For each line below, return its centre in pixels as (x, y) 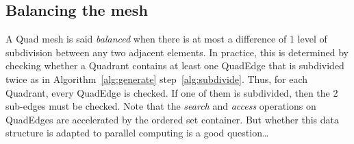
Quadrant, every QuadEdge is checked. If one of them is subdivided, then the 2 (172, 92)
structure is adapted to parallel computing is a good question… (137, 133)
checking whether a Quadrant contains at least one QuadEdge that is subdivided (175, 65)
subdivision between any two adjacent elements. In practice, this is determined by (177, 52)
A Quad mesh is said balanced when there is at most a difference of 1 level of (166, 39)
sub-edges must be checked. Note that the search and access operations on (161, 106)
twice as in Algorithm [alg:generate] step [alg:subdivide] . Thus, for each (157, 79)
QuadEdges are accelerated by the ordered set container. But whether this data (172, 119)
